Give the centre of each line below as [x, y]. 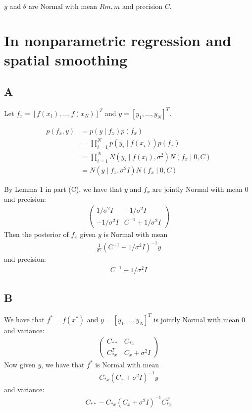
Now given [20, 364]
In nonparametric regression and [118, 40]
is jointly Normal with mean [197, 319]
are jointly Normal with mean [197, 189]
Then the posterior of [36, 234]
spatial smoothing [66, 59]
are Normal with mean [63, 6]
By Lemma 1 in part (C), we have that [63, 189]
